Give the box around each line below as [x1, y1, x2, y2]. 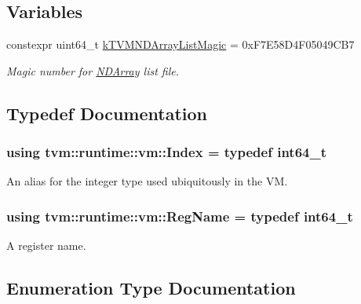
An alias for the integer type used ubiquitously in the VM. [6, 173, 288, 189]
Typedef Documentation [6, 101, 207, 125]
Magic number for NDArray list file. [6, 62, 180, 79]
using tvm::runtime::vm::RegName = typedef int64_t [6, 206, 353, 225]
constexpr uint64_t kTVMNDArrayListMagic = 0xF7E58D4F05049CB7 [6, 36, 355, 53]
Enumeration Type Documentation [6, 276, 296, 300]
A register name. [6, 237, 86, 254]
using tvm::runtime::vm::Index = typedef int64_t [6, 142, 326, 162]
